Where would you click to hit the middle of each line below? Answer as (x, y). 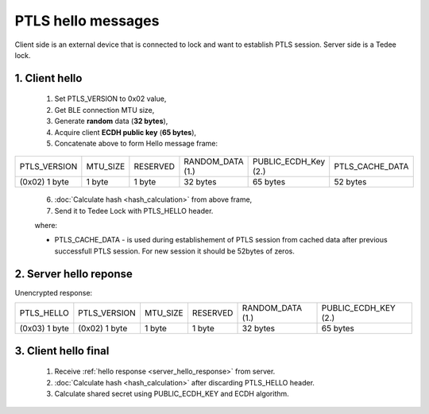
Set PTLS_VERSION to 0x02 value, (110, 99)
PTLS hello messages (87, 21)
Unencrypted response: (54, 292)
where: (46, 226)
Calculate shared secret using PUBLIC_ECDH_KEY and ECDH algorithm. (172, 393)
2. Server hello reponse (73, 274)
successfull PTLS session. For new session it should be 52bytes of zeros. (175, 251)
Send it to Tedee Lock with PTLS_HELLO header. (134, 211)
